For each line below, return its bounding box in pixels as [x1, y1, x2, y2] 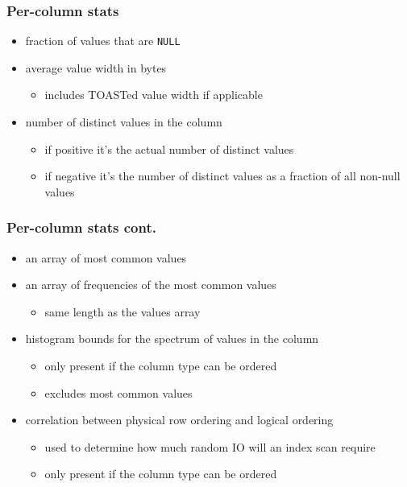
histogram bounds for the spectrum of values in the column [25, 330, 319, 347]
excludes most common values [44, 384, 193, 401]
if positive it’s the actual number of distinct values [44, 140, 294, 157]
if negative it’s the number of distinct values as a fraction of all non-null [44, 167, 401, 184]
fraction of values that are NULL [25, 32, 181, 49]
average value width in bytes [25, 59, 167, 76]
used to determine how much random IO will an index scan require [44, 438, 376, 455]
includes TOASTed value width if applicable [44, 86, 263, 103]
